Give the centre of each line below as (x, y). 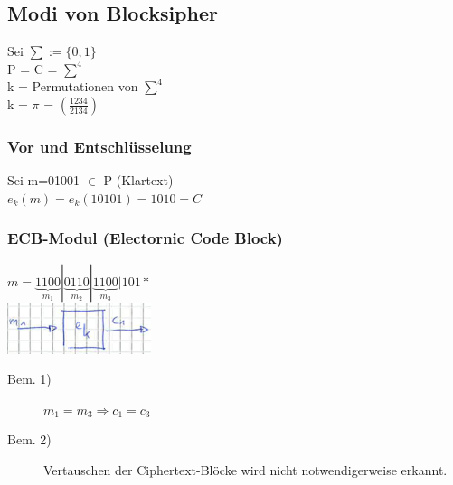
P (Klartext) (138, 180)
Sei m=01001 (44, 180)
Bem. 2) (29, 439)
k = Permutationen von (73, 86)
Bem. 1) (29, 379)
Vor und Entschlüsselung (99, 146)
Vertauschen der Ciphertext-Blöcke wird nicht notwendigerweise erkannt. (245, 469)
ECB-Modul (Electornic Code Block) (145, 238)
